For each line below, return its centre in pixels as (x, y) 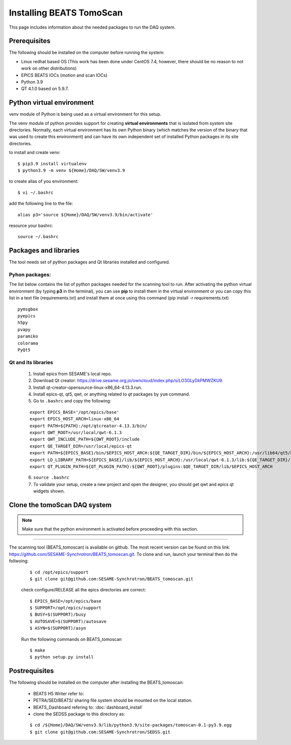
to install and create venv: (35, 153)
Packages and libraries (44, 251)
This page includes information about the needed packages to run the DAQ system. (92, 27)
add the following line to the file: (41, 204)
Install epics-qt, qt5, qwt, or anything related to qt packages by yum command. (112, 394)
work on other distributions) (49, 69)
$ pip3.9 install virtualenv (52, 164)
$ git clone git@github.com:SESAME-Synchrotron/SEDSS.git (100, 732)
